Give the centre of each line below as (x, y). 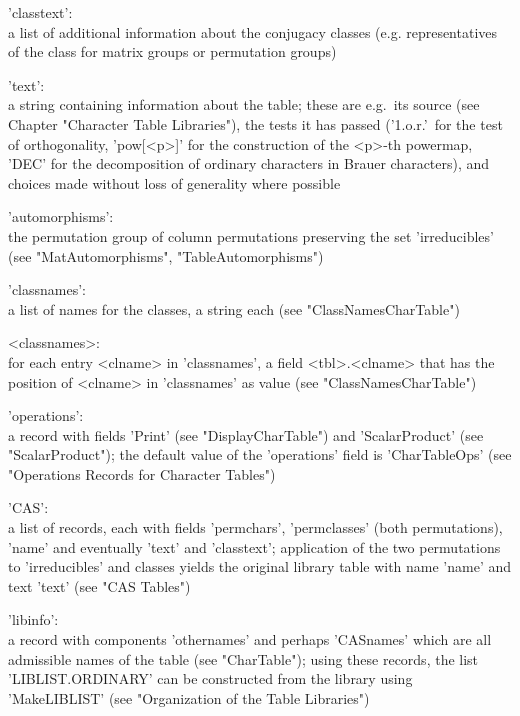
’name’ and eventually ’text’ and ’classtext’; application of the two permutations (254, 546)
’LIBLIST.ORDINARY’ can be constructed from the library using (210, 678)
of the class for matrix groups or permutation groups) (172, 51)
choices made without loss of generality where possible (174, 182)
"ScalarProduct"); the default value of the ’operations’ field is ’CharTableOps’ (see (260, 454)
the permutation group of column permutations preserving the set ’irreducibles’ (251, 235)
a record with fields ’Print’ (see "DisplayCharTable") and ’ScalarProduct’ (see (246, 434)
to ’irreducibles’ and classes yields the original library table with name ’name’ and (260, 566)
